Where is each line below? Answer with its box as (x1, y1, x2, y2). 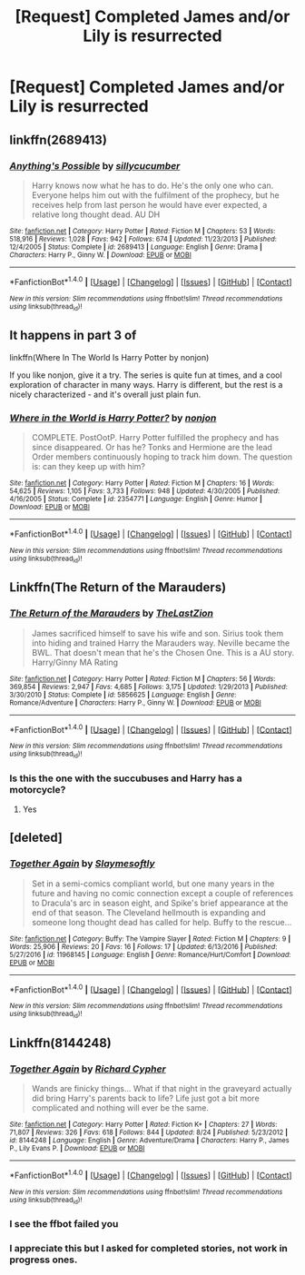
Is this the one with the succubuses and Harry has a (9, 772, 242, 785)
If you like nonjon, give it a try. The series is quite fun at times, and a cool (9, 370, 283, 381)
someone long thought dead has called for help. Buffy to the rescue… (31, 916, 292, 927)
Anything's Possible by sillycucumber (9, 159, 181, 172)
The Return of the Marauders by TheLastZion (9, 607, 214, 619)
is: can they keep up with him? (31, 460, 146, 471)
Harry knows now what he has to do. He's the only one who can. (31, 180, 274, 191)
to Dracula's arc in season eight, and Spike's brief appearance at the (31, 897, 289, 908)
